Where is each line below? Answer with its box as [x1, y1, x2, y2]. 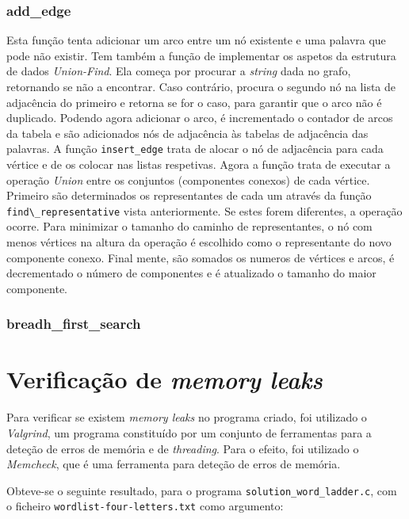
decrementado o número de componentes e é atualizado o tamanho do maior [6, 265, 377, 281]
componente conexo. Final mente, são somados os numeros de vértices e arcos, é [6, 249, 395, 265]
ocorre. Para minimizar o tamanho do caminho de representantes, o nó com [6, 218, 373, 235]
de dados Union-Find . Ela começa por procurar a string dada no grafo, [6, 63, 351, 79]
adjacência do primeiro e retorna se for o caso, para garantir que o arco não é [6, 93, 382, 110]
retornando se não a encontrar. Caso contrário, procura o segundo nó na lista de [6, 78, 396, 94]
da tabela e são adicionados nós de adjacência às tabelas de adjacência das [6, 124, 369, 141]
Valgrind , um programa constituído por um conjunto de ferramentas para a [6, 425, 372, 441]
